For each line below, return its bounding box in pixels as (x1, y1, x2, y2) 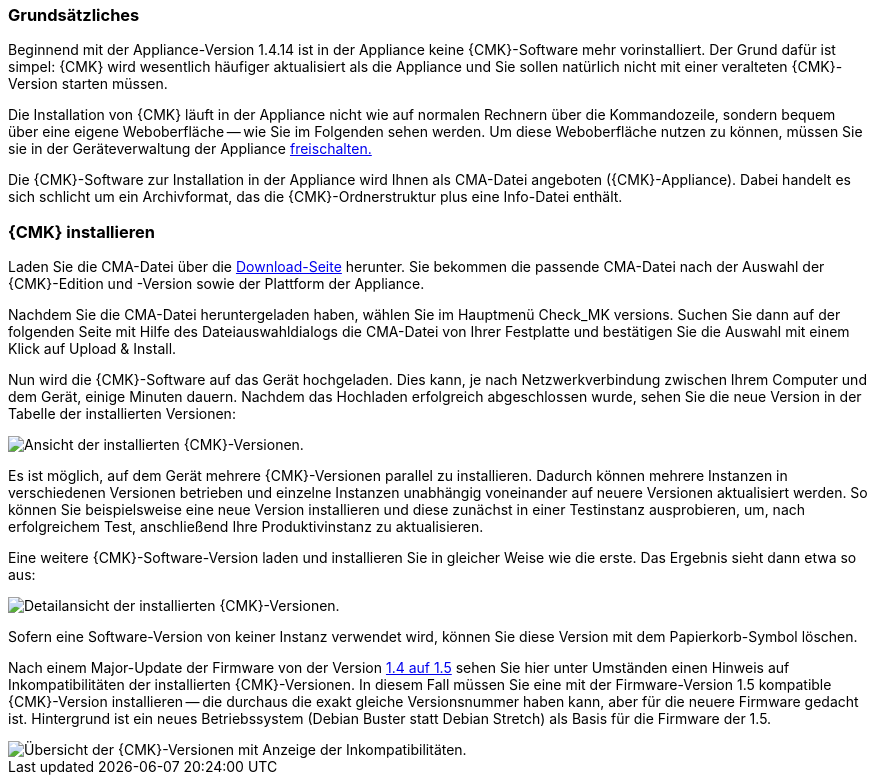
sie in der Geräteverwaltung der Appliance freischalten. (8, 140, 372, 158)
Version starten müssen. (8, 75, 168, 93)
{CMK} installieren (8, 221, 155, 242)
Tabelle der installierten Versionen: (8, 405, 236, 423)
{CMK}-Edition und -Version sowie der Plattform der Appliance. (8, 275, 425, 293)
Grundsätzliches (8, 5, 140, 25)
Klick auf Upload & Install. (8, 340, 177, 358)
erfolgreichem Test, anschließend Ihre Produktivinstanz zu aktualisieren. (8, 518, 484, 536)
